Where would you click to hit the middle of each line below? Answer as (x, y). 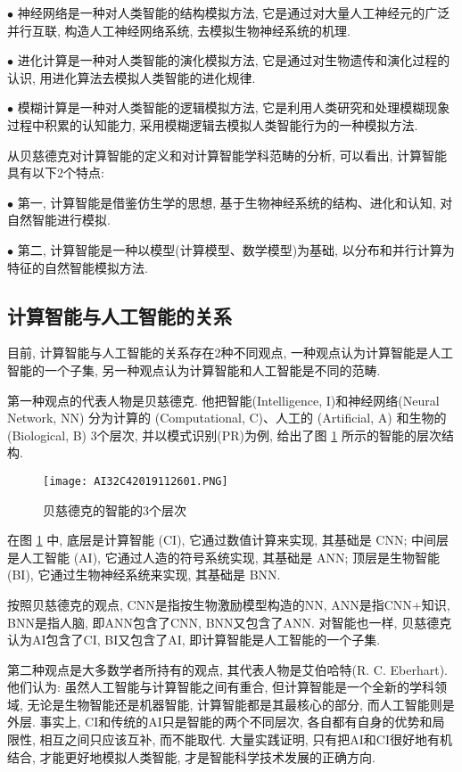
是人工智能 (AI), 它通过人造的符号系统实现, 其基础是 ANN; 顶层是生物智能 (223, 557)
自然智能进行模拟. (59, 220)
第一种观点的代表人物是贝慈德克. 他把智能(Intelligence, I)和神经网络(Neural (223, 400)
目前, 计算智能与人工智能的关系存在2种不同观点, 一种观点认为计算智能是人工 (231, 353)
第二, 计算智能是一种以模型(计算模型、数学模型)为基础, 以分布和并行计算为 (236, 249)
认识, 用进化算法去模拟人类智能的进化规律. (132, 77)
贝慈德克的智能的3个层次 (115, 509)
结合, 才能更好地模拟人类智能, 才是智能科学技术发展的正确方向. (191, 756)
